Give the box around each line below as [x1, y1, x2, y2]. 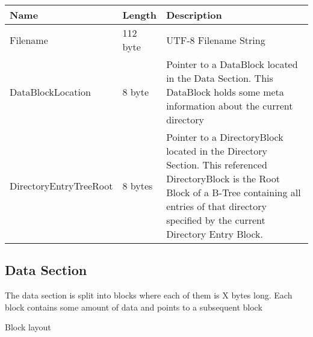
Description [166, 8, 222, 22]
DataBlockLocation [10, 85, 91, 99]
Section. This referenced [166, 158, 267, 172]
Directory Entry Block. [166, 227, 263, 241]
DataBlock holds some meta [166, 85, 284, 99]
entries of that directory [166, 199, 267, 213]
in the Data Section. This [166, 71, 273, 85]
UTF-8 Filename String [166, 32, 265, 47]
